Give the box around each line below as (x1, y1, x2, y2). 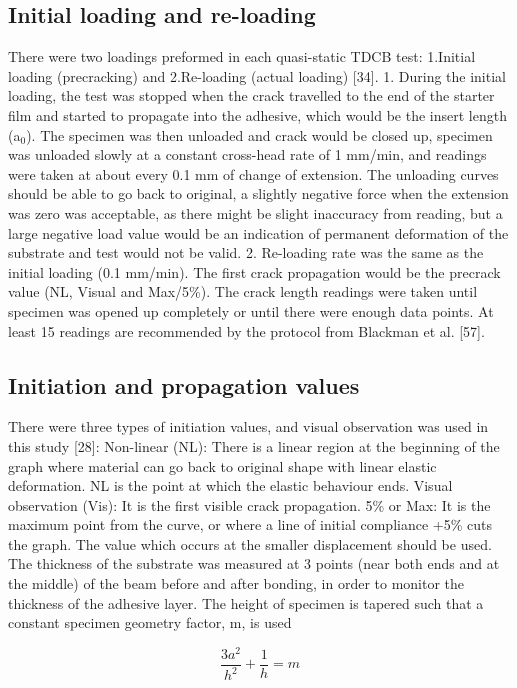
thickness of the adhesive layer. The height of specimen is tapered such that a (8, 592, 484, 613)
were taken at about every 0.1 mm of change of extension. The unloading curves (8, 163, 499, 184)
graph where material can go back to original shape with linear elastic (8, 455, 437, 476)
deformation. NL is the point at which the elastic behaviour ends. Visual (8, 475, 453, 496)
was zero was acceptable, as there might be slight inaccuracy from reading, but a (8, 202, 503, 223)
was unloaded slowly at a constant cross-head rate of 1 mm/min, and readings (8, 144, 487, 165)
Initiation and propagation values (8, 369, 360, 400)
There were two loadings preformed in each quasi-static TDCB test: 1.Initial (8, 46, 476, 67)
